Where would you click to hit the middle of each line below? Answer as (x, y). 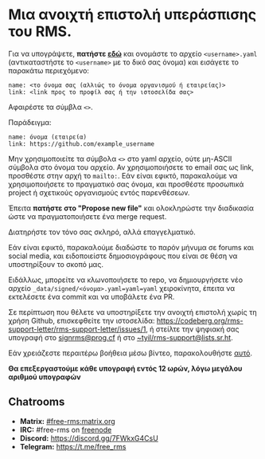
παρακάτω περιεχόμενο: (49, 70)
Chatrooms (37, 402)
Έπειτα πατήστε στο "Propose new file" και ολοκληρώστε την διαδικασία (131, 208)
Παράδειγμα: (30, 122)
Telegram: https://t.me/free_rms (73, 446)
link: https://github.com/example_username (82, 144)
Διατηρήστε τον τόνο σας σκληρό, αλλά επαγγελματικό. (102, 232)
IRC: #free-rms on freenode (66, 430)
